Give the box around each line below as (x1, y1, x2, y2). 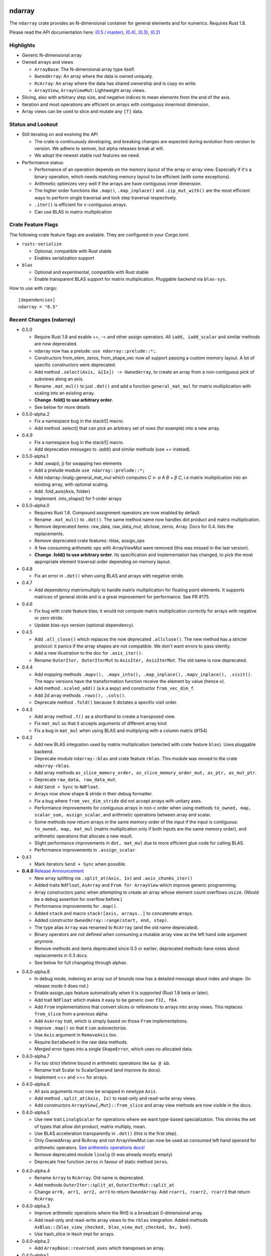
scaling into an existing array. (34, 390, 95, 396)
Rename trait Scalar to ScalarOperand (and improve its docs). (34, 1067, 162, 1073)
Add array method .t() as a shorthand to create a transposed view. (34, 713, 176, 719)
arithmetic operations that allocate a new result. (34, 833, 133, 839)
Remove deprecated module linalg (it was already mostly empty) (34, 1152, 173, 1158)
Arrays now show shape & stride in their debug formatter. (34, 791, 153, 797)
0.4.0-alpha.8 (22, 969, 50, 975)
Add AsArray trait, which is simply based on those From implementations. (34, 1018, 188, 1024)
